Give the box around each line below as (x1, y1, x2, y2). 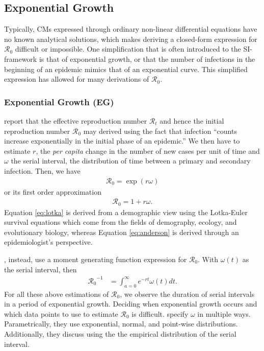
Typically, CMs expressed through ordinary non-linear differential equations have (4, 24, 257, 34)
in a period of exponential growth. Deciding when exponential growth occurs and (4, 298, 257, 309)
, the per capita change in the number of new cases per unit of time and (36, 145, 260, 156)
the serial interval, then (4, 264, 77, 274)
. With (198, 254, 219, 265)
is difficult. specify (131, 308, 189, 319)
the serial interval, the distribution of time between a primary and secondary (11, 155, 251, 166)
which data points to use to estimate (4, 308, 118, 319)
